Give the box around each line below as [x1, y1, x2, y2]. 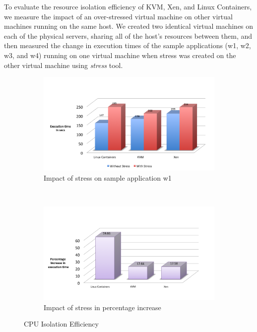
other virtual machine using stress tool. [4, 60, 123, 70]
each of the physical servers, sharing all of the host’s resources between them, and [4, 30, 253, 41]
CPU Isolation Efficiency [24, 319, 99, 329]
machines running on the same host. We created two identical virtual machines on [4, 21, 254, 31]
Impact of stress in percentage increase [44, 302, 161, 312]
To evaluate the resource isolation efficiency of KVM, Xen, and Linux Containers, [4, 1, 252, 11]
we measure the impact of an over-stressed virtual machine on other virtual [4, 11, 233, 21]
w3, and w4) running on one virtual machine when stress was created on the [4, 50, 236, 60]
